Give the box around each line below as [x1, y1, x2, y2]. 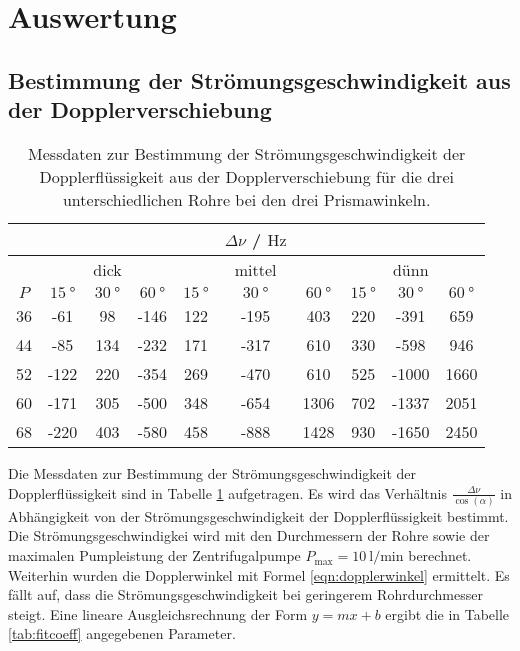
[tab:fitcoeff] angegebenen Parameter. [8, 623, 236, 644]
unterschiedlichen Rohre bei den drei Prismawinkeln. [62, 187, 431, 211]
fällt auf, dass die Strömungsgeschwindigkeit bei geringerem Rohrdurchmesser [8, 584, 483, 605]
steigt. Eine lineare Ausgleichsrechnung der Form [8, 603, 308, 624]
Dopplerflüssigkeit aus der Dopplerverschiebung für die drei [39, 164, 454, 188]
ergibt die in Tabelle [385, 603, 510, 624]
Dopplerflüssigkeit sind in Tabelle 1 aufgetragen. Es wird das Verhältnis [8, 482, 447, 503]
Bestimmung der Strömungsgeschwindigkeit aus [8, 64, 511, 95]
